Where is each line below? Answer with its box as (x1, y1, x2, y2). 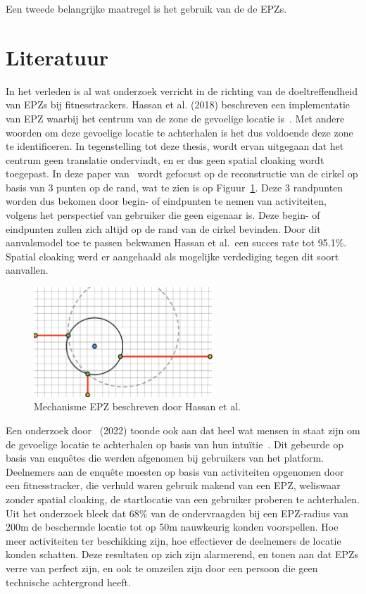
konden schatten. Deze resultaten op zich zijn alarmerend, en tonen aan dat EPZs (6, 547, 359, 562)
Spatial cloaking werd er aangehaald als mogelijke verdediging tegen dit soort (6, 248, 339, 263)
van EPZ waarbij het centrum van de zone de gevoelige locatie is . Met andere (6, 110, 345, 125)
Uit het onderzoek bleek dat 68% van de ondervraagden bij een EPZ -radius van (6, 505, 348, 520)
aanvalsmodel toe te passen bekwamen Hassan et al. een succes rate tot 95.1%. (6, 235, 347, 250)
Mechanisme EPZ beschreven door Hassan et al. (34, 399, 241, 414)
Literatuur (6, 42, 109, 71)
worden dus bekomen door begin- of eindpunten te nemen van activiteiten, (6, 194, 327, 208)
